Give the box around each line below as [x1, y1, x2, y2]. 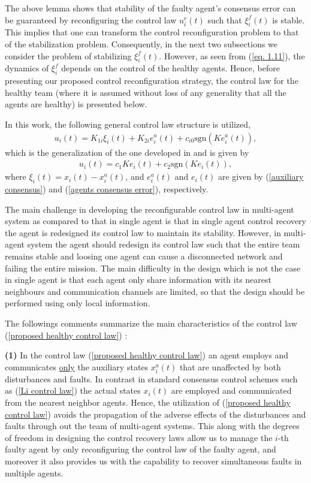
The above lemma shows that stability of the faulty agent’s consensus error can [5, 2, 296, 14]
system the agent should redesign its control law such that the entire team [27, 238, 300, 250]
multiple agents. [5, 466, 64, 479]
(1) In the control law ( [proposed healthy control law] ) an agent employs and [5, 349, 289, 361]
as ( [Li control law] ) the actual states [5, 384, 141, 397]
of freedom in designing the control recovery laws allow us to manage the [5, 431, 273, 443]
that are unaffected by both [179, 360, 281, 373]
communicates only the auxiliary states [5, 360, 149, 373]
